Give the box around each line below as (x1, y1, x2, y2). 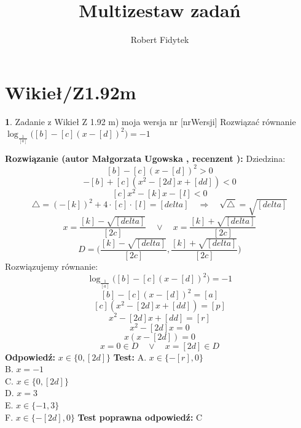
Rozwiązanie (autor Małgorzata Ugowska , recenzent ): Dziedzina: (5, 151, 286, 164)
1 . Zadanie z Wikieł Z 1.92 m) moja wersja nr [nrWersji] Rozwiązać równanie (5, 115, 296, 128)
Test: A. (113, 350, 147, 363)
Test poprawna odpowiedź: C (77, 410, 203, 423)
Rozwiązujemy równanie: (5, 259, 98, 272)
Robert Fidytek (130, 33, 189, 46)
